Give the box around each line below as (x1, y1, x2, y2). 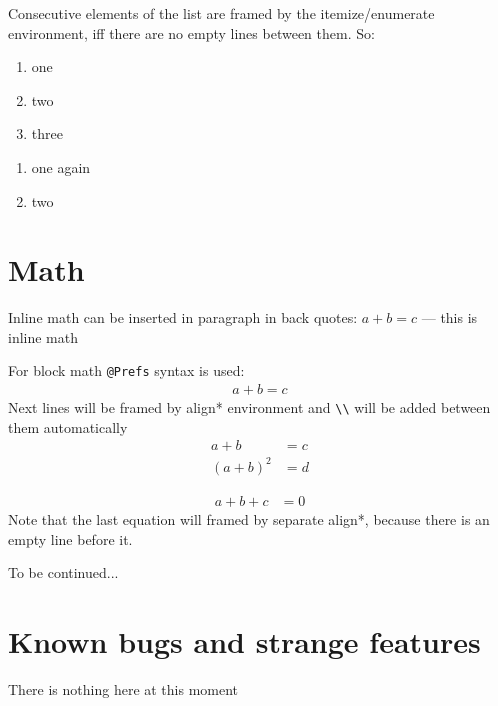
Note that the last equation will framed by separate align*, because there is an (8, 509, 490, 529)
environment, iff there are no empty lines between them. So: (8, 22, 375, 43)
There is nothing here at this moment (8, 678, 239, 699)
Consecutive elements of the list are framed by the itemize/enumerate (8, 3, 435, 23)
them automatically (8, 416, 128, 437)
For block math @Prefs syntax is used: (8, 360, 245, 381)
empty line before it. (8, 528, 133, 549)
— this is (421, 307, 478, 328)
